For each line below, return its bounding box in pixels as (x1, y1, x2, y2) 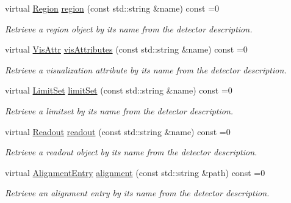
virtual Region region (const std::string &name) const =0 (5, 2, 220, 14)
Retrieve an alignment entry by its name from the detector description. (5, 186, 270, 199)
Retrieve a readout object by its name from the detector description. (5, 146, 257, 158)
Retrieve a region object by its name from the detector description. (5, 22, 253, 35)
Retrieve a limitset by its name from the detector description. (5, 104, 234, 117)
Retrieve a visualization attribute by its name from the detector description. (5, 63, 287, 76)
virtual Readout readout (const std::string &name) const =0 (5, 125, 231, 138)
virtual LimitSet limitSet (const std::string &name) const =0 (5, 84, 232, 97)
